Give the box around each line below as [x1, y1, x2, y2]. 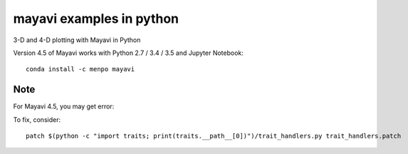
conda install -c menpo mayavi [26, 65, 135, 73]
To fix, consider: [13, 115, 61, 124]
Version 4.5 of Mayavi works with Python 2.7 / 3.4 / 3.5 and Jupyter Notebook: [13, 48, 244, 57]
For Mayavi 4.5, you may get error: [13, 102, 115, 111]
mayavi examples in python [13, 11, 179, 26]
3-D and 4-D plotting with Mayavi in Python [13, 36, 141, 44]
